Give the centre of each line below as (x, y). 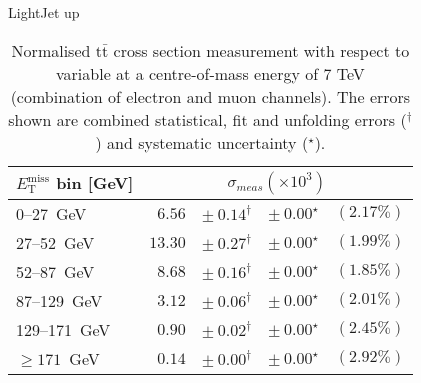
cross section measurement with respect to (261, 50)
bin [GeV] (95, 183)
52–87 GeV (55, 271)
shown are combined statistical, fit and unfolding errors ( (207, 119)
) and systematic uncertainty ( (202, 142)
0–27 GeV (51, 213)
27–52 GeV (55, 242)
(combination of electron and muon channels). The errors (210, 96)
